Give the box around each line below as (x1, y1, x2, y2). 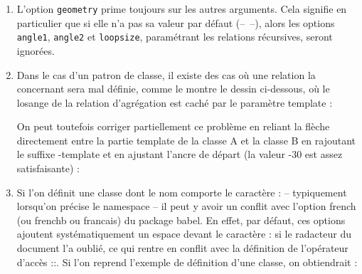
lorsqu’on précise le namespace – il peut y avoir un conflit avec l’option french (16, 199, 356, 214)
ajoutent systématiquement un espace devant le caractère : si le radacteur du (16, 226, 351, 241)
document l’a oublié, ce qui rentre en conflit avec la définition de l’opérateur (16, 241, 348, 255)
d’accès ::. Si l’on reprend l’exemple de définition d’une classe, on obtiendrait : (16, 254, 358, 269)
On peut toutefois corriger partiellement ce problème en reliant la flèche (16, 119, 330, 134)
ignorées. (16, 43, 55, 58)
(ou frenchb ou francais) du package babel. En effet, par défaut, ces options (16, 212, 346, 227)
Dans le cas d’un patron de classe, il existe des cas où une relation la (16, 67, 316, 82)
